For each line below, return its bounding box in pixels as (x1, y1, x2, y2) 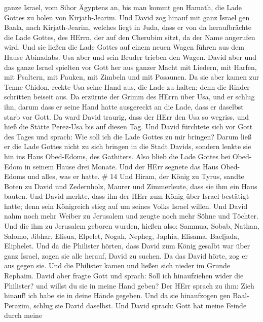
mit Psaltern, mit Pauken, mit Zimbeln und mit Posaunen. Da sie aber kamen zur (4, 71, 259, 82)
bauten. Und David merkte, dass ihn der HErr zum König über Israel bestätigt (4, 191, 249, 201)
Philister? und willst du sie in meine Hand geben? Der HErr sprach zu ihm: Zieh (4, 280, 254, 291)
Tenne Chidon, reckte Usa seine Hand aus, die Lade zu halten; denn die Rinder (4, 81, 250, 92)
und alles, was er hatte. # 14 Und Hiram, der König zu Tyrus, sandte (27, 171, 244, 182)
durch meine (4, 310, 43, 320)
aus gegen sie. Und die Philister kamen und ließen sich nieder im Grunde (4, 260, 230, 271)
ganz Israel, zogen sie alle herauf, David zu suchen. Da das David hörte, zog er (4, 250, 248, 261)
